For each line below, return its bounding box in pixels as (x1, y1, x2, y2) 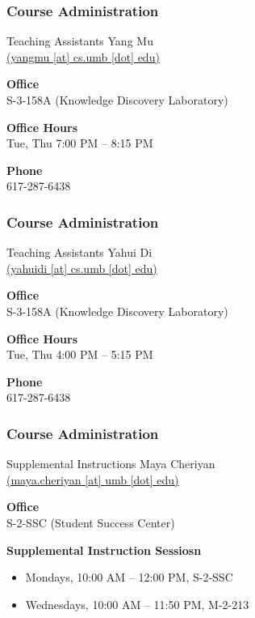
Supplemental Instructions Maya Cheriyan (6, 455, 215, 472)
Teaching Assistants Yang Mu (6, 32, 153, 49)
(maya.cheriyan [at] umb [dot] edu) (6, 471, 179, 488)
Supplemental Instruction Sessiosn (6, 541, 202, 558)
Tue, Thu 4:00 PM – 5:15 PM (6, 346, 153, 363)
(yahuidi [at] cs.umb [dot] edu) (6, 259, 157, 276)
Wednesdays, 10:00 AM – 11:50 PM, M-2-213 (25, 595, 249, 612)
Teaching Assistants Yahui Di (6, 244, 153, 261)
